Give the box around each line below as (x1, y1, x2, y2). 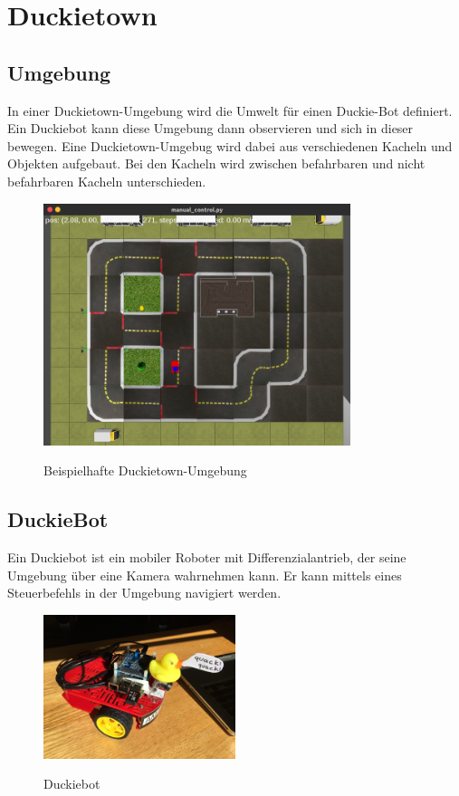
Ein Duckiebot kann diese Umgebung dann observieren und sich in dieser (7, 119, 414, 138)
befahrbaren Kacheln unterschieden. (7, 171, 206, 190)
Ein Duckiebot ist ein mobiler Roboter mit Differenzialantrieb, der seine (7, 548, 406, 567)
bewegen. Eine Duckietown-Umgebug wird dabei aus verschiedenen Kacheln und (7, 136, 453, 155)
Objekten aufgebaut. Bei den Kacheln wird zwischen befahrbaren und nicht (7, 154, 426, 173)
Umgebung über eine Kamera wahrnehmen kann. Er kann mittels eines (7, 565, 402, 584)
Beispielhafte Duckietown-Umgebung (43, 461, 247, 480)
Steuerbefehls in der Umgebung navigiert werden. (7, 583, 282, 602)
